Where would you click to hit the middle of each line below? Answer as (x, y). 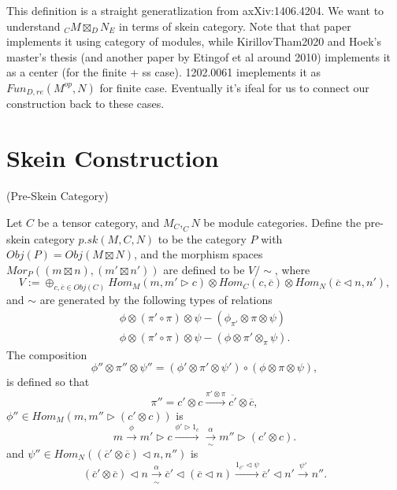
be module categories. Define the (282, 222)
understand (33, 26)
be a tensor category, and (98, 222)
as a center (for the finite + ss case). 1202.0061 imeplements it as (164, 72)
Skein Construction (113, 158)
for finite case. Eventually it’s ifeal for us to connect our (234, 87)
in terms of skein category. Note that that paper (235, 26)
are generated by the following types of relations (156, 300)
